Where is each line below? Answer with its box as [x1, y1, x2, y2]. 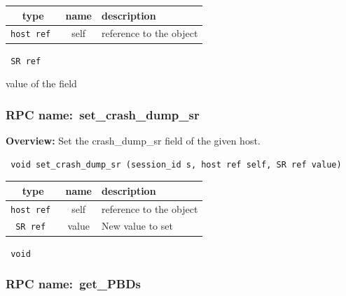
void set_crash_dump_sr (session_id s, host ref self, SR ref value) [11, 159, 342, 170]
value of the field [6, 76, 77, 91]
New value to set [102, 219, 173, 233]
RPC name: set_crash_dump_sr [6, 105, 200, 123]
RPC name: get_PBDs [6, 275, 141, 293]
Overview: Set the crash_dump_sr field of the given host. [6, 133, 261, 147]
